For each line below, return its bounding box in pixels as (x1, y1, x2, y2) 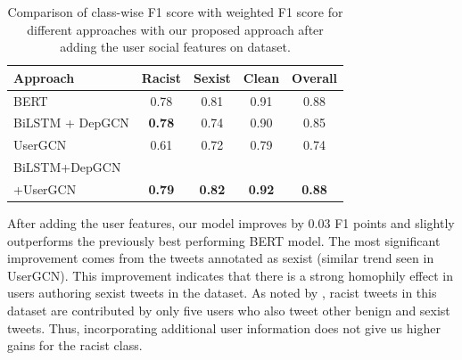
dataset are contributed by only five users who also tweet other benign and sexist (7, 301, 450, 320)
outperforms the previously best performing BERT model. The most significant (7, 231, 441, 250)
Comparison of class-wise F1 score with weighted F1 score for (7, 3, 343, 20)
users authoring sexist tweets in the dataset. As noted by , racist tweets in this (7, 283, 437, 302)
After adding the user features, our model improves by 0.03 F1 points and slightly (7, 214, 455, 233)
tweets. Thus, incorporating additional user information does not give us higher (7, 318, 441, 337)
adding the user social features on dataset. (60, 37, 291, 56)
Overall (292, 68, 338, 86)
